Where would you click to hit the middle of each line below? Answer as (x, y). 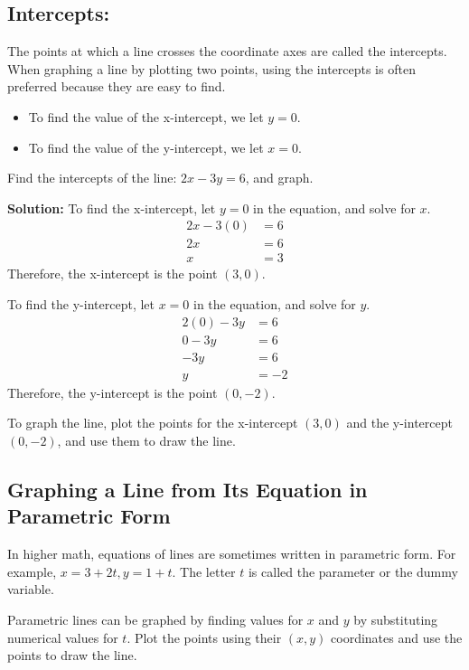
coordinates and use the (397, 637)
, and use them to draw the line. (146, 440)
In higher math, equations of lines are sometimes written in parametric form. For (232, 554)
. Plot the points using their (204, 637)
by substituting (396, 619)
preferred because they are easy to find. (117, 86)
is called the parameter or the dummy (353, 571)
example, (32, 571)
